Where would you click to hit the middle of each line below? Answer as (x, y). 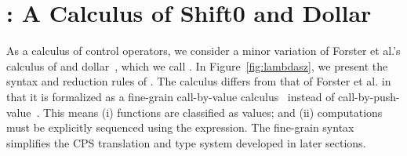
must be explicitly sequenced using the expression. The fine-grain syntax (180, 127)
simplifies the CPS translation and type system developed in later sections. (186, 142)
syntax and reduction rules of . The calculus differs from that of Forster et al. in (199, 81)
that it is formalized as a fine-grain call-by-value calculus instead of (171, 96)
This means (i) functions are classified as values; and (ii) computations (213, 112)
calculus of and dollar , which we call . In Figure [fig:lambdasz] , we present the (197, 65)
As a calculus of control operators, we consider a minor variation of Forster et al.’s (203, 51)
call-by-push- (369, 96)
